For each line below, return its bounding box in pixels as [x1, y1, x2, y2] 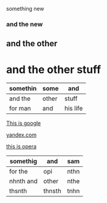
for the [9, 168, 28, 176]
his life [64, 105, 83, 113]
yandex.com [6, 132, 37, 139]
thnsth [43, 187, 62, 195]
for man [9, 105, 31, 113]
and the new [6, 20, 43, 28]
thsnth [9, 187, 27, 195]
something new [6, 5, 44, 12]
